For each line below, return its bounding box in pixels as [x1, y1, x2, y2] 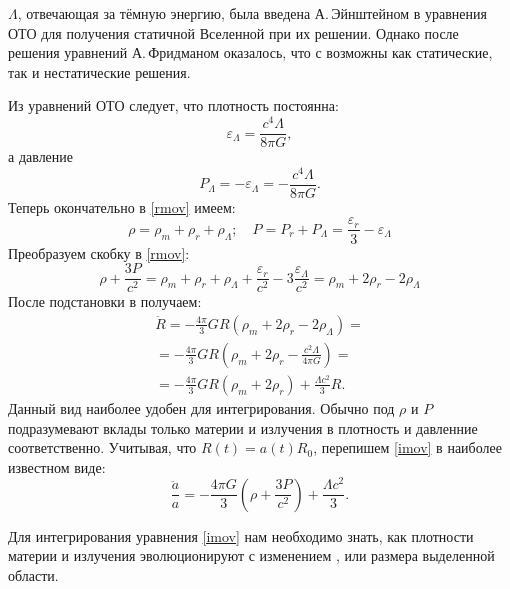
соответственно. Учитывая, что [8, 437, 197, 458]
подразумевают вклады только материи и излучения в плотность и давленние [8, 417, 478, 438]
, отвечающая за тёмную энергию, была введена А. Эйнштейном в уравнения [17, 3, 487, 23]
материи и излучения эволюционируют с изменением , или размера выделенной [8, 545, 495, 566]
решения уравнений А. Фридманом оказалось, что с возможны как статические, [8, 42, 493, 63]
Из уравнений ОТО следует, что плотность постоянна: [8, 95, 339, 116]
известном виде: [8, 456, 106, 477]
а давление [8, 146, 74, 167]
